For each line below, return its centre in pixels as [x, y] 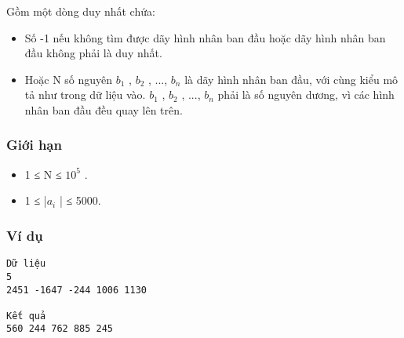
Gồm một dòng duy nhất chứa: [81, 11]
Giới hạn [34, 145]
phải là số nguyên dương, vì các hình [306, 94]
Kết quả [26, 316]
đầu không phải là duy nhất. [93, 53]
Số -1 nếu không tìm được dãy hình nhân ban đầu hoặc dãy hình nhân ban [205, 37]
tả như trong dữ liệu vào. [85, 94]
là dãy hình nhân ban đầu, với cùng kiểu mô [291, 79]
